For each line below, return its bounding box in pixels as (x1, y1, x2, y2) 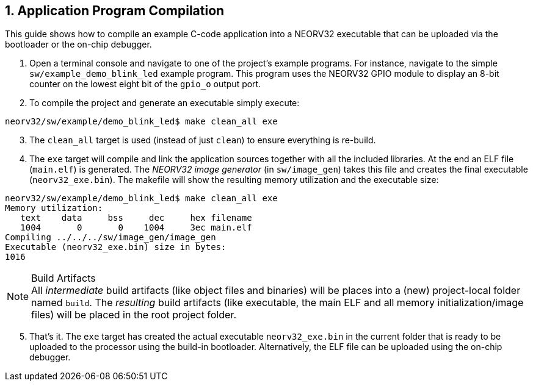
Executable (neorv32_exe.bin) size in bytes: (5, 242, 227, 252)
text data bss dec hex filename (20, 213, 252, 223)
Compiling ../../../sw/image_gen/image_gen (5, 232, 216, 243)
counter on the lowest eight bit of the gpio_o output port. (29, 79, 261, 90)
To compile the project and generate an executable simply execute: (29, 98, 300, 109)
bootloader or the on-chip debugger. (5, 39, 152, 50)
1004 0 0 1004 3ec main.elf (20, 223, 252, 233)
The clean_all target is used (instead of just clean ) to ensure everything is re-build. (29, 135, 376, 146)
